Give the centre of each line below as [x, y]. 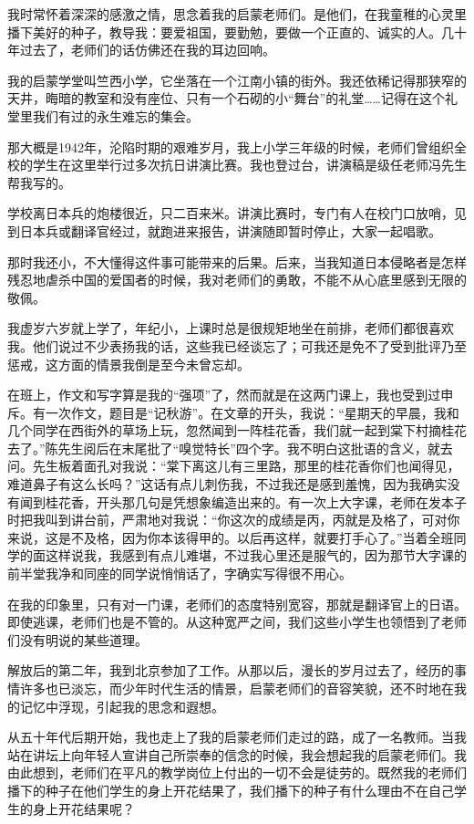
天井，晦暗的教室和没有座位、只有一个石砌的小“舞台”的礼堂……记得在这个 [226, 98]
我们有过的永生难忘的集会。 [115, 115]
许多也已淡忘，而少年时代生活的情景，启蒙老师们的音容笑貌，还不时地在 [237, 688]
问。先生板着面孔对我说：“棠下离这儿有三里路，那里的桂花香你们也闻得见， [234, 466]
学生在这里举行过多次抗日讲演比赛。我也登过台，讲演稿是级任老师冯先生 [249, 165]
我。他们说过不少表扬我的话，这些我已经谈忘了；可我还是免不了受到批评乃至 [237, 345]
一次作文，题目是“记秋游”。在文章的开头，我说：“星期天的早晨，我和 [252, 412]
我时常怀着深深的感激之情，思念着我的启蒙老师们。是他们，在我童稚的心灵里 [237, 14]
